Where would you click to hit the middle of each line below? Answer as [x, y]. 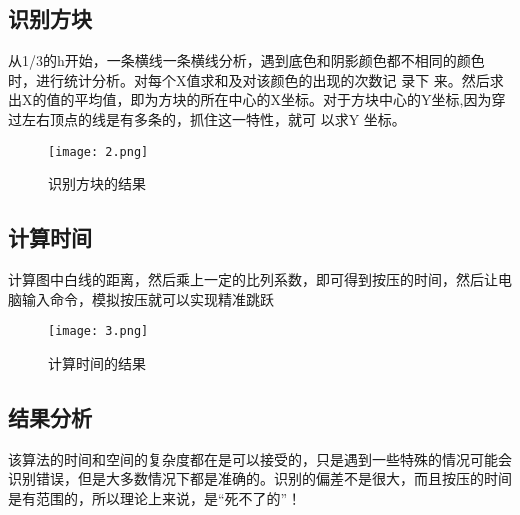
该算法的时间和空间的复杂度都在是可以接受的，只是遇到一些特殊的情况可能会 [260, 458]
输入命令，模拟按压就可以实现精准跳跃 [147, 298]
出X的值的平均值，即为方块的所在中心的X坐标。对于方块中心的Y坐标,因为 [250, 99]
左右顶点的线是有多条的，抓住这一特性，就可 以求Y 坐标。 [213, 118]
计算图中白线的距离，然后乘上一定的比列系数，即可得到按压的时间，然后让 [253, 279]
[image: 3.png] [98, 331]
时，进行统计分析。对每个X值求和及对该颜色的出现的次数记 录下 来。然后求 [256, 79]
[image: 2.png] [98, 151]
